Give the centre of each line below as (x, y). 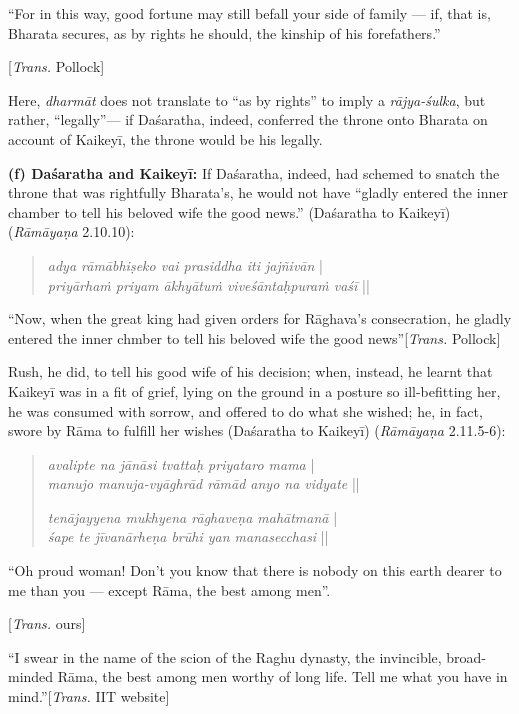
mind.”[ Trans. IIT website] (89, 696)
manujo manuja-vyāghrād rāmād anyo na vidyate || (203, 483)
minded (31, 676)
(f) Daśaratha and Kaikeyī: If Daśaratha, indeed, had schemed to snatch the (254, 172)
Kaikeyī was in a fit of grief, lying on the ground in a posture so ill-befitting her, (254, 390)
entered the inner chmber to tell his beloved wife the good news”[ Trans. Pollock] (254, 337)
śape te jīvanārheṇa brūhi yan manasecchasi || (188, 536)
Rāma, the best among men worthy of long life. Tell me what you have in (282, 676)
